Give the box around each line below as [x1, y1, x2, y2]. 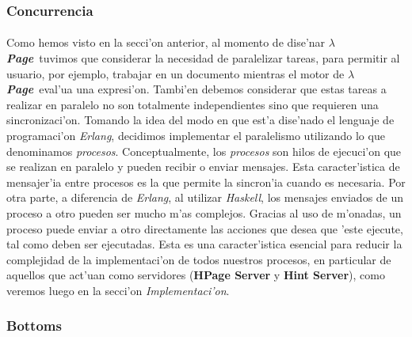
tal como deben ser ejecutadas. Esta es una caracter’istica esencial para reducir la [6, 236, 402, 252]
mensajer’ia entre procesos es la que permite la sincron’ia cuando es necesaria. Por [6, 173, 406, 190]
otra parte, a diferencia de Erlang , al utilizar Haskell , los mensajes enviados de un [6, 189, 404, 206]
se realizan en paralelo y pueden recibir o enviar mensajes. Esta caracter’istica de [6, 158, 400, 175]
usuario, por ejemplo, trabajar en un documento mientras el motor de [6, 65, 345, 81]
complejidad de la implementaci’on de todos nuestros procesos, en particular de [6, 251, 391, 267]
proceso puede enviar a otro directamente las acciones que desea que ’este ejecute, [6, 220, 403, 237]
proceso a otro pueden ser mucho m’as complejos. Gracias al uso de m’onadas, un [6, 204, 402, 221]
